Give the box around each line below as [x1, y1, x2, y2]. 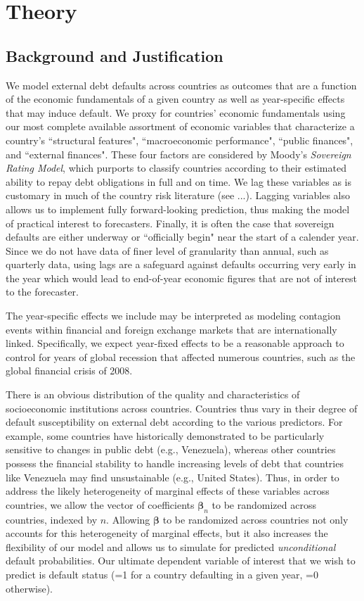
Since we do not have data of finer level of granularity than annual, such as [6, 243, 329, 258]
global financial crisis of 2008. [6, 363, 133, 378]
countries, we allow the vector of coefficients [6, 497, 195, 512]
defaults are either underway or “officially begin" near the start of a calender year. [6, 229, 359, 244]
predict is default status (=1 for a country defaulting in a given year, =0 [6, 567, 318, 581]
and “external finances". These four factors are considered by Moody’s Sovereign [6, 146, 351, 161]
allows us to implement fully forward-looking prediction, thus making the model [6, 201, 350, 216]
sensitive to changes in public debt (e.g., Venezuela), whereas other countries [6, 442, 336, 457]
